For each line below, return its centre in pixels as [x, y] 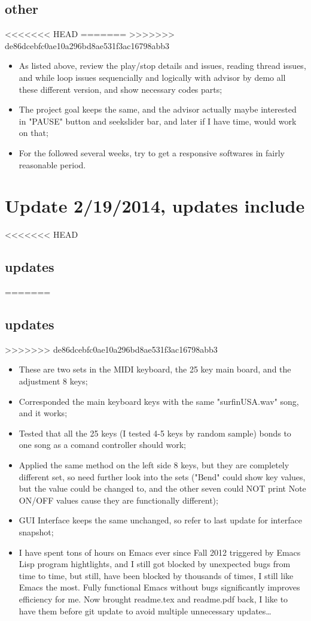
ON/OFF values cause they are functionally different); [118, 500]
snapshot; [36, 531]
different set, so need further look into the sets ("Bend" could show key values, [162, 476]
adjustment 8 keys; [53, 381]
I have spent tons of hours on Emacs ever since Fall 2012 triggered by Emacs [160, 552]
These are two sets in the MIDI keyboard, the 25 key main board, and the [155, 369]
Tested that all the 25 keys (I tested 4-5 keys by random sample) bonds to [155, 433]
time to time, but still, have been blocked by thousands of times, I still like [156, 575]
